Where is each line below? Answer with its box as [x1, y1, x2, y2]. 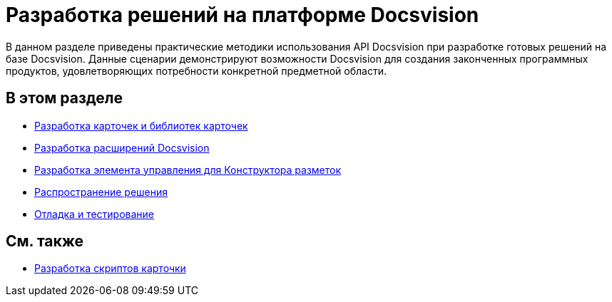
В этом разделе [6, 89, 123, 108]
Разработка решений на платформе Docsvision [6, 3, 479, 27]
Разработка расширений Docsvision [34, 141, 210, 154]
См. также [6, 232, 84, 251]
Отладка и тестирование [34, 207, 155, 220]
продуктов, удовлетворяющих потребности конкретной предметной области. [6, 64, 387, 77]
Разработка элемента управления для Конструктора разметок [34, 163, 342, 176]
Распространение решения [34, 185, 168, 198]
